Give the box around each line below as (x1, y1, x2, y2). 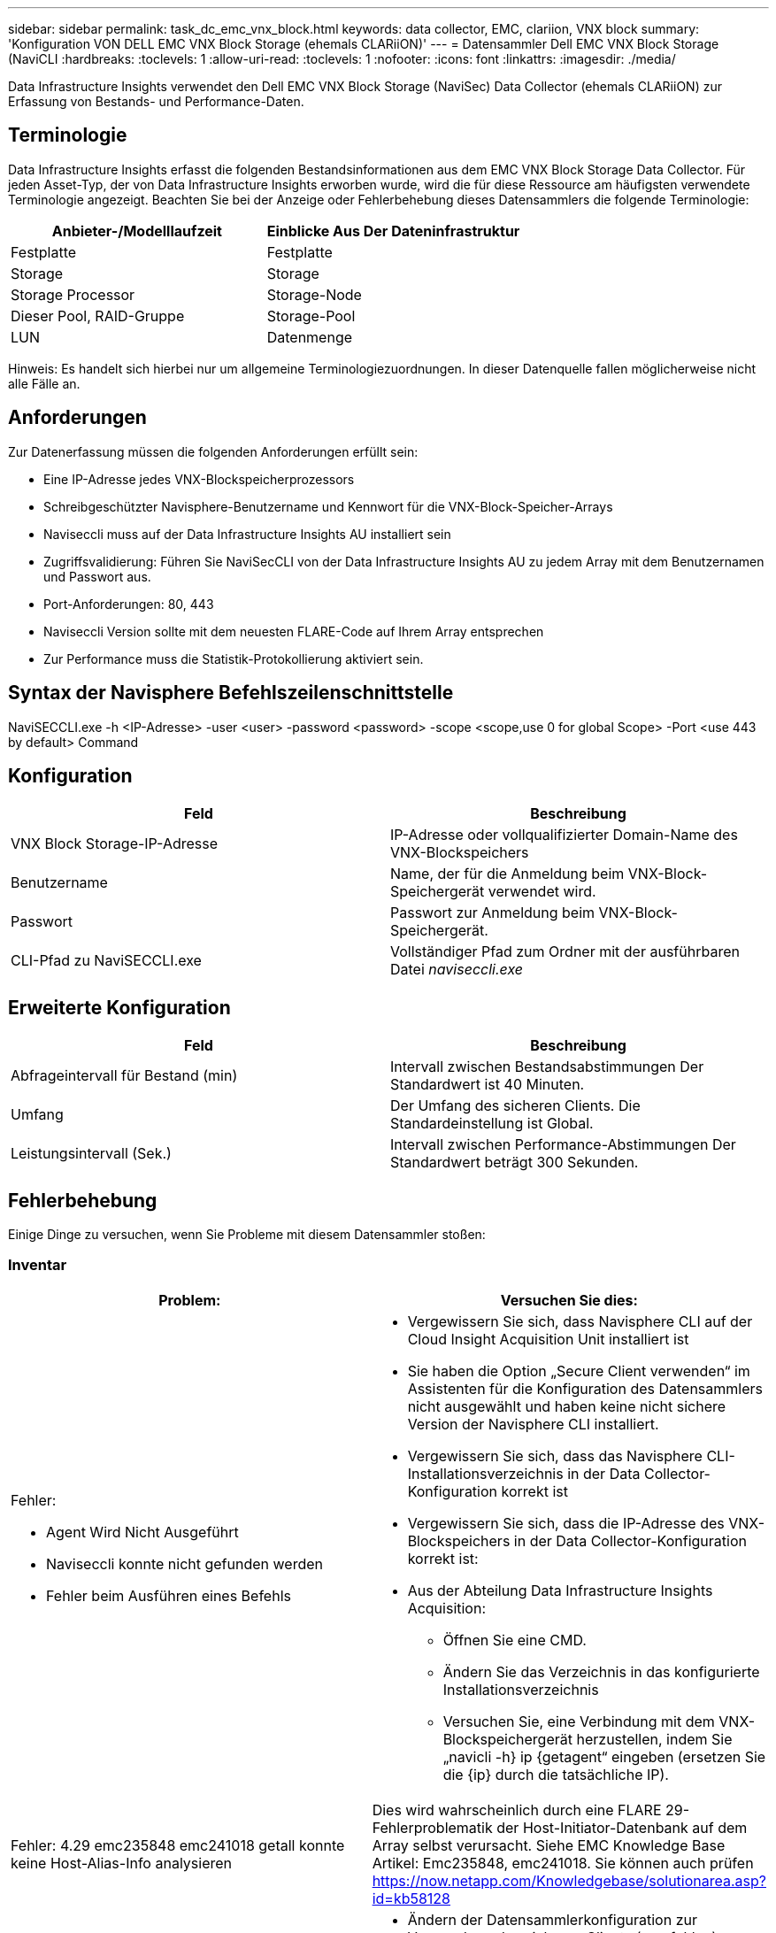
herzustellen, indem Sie (576, 1729, 733, 1748)
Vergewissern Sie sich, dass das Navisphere (407, 1446, 703, 1465)
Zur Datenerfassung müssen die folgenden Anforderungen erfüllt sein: (8, 443, 419, 459)
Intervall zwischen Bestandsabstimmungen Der (390, 1058, 704, 1076)
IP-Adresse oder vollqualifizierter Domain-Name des (390, 826, 738, 844)
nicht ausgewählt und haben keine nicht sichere (407, 1397, 726, 1415)
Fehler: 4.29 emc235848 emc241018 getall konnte (11, 1836, 345, 1854)
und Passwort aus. (43, 568, 151, 584)
